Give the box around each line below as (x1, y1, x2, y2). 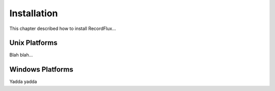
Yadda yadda (9, 79, 37, 85)
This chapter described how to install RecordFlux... (9, 25, 117, 32)
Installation (9, 8, 58, 19)
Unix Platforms (9, 39, 58, 47)
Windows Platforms (9, 65, 73, 74)
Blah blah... (9, 52, 33, 58)
